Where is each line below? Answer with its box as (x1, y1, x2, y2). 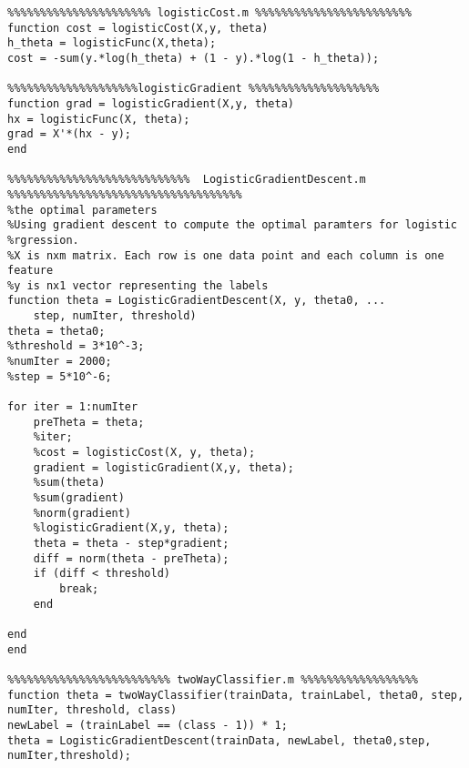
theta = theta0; (7, 324, 106, 338)
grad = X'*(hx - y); (7, 127, 132, 141)
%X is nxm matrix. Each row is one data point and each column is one (7, 248, 444, 262)
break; (59, 581, 99, 595)
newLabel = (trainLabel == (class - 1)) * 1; (7, 718, 288, 732)
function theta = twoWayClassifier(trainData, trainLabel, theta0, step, (7, 688, 464, 702)
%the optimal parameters (7, 203, 158, 217)
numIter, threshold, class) (7, 703, 178, 717)
